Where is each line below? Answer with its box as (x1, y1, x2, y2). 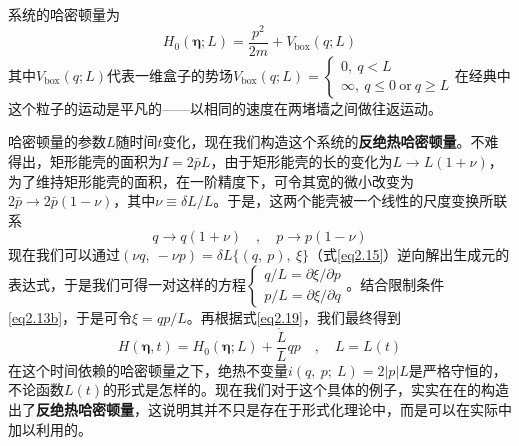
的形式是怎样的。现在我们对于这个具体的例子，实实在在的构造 (103, 379, 510, 400)
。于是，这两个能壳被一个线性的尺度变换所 (213, 190, 494, 211)
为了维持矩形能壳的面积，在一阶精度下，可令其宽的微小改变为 (8, 170, 414, 191)
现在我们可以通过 (8, 244, 120, 265)
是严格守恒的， (408, 359, 507, 380)
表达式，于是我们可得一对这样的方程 (8, 273, 246, 294)
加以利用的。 (8, 418, 92, 439)
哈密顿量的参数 (8, 131, 106, 152)
